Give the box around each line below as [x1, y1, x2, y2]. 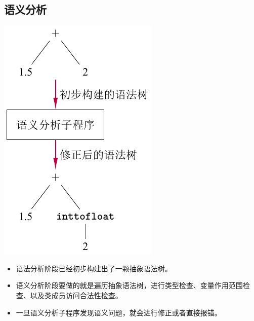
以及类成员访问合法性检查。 [30, 290, 122, 300]
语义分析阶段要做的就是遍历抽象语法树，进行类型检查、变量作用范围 [16, 280, 243, 291]
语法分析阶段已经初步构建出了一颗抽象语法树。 [16, 263, 172, 273]
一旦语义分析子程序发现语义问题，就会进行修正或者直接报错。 [16, 307, 222, 317]
